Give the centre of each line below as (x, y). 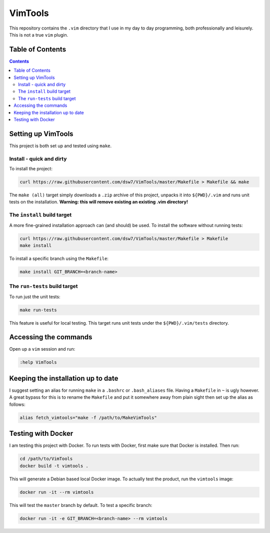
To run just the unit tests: (35, 297)
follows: (17, 404)
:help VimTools (38, 362)
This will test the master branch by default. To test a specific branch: (81, 505)
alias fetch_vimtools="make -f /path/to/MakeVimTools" (88, 418)
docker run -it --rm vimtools (57, 492)
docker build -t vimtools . (54, 466)
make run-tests (38, 310)
